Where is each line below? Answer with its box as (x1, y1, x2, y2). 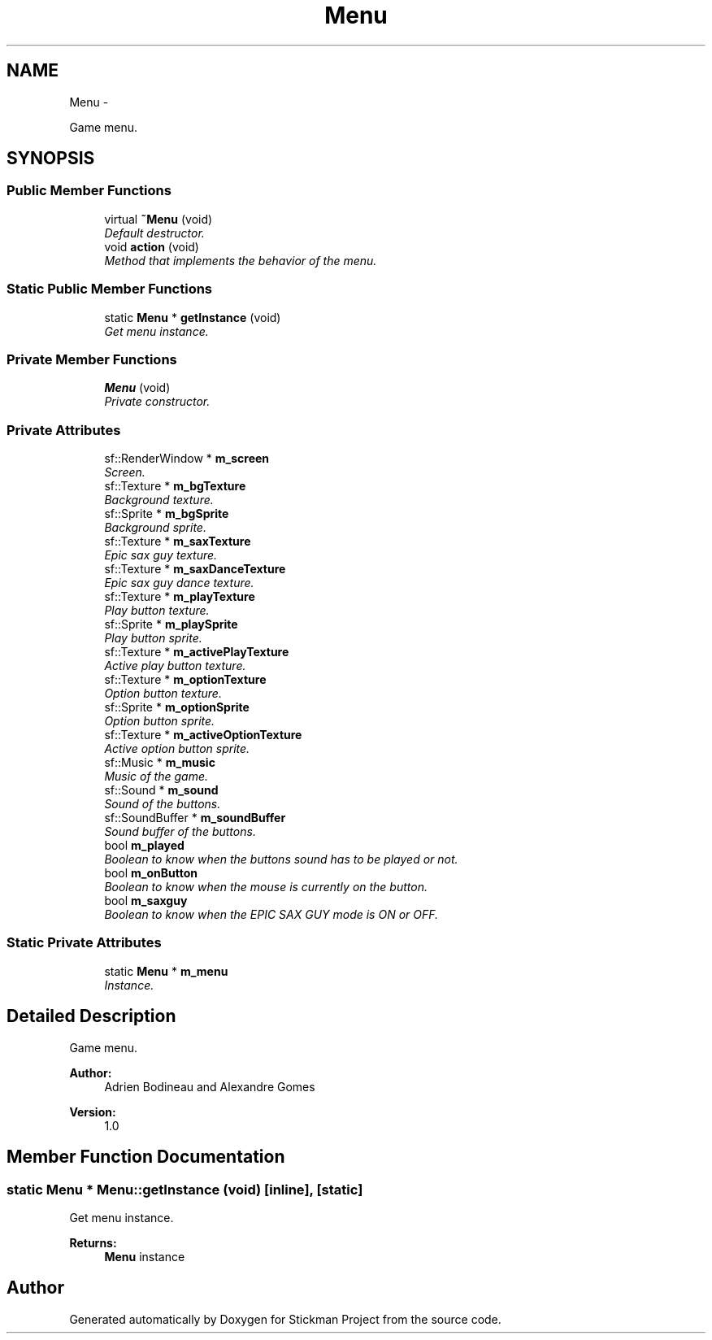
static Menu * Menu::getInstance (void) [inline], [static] (7, 1181, 363, 1198)
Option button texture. (104, 686, 222, 701)
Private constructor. (104, 394, 211, 409)
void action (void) (104, 239, 199, 254)
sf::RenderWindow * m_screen (104, 451, 270, 466)
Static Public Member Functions (7, 281, 213, 298)
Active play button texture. (104, 659, 246, 673)
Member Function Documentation (7, 1146, 285, 1168)
